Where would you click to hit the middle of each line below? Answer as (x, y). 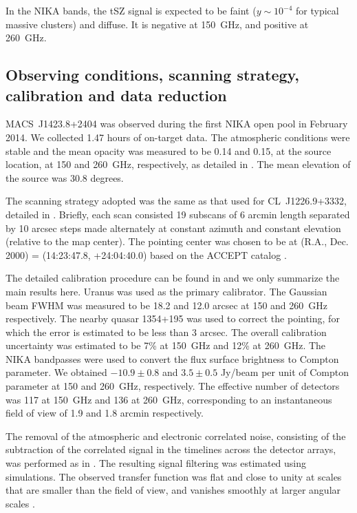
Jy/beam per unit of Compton (285, 372)
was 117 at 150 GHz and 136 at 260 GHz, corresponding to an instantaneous (169, 399)
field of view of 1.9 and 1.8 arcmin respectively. (105, 413)
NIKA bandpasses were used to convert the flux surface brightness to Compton (172, 358)
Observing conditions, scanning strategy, (152, 75)
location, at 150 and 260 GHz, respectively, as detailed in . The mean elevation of (178, 164)
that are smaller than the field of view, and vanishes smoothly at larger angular (173, 490)
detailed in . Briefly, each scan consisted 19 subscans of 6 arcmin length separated (178, 214)
